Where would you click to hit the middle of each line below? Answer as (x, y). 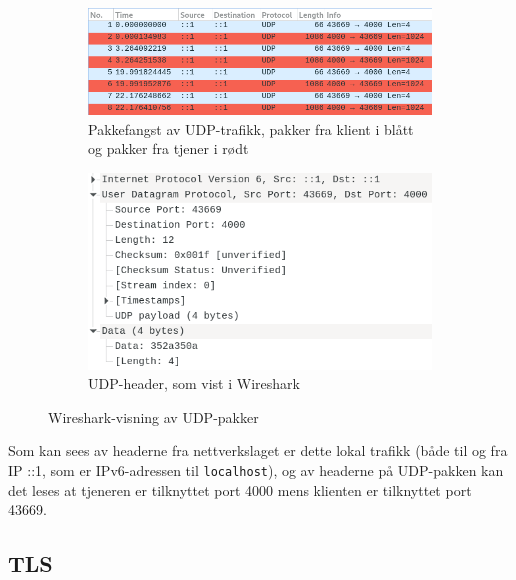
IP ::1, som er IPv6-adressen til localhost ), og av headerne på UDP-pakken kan (256, 470)
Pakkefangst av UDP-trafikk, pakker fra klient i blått (251, 128)
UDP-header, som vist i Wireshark (194, 383)
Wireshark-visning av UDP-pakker (153, 416)
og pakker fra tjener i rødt (168, 148)
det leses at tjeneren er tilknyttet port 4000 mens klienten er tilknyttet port (240, 489)
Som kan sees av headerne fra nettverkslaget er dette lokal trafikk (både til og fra (258, 450)
